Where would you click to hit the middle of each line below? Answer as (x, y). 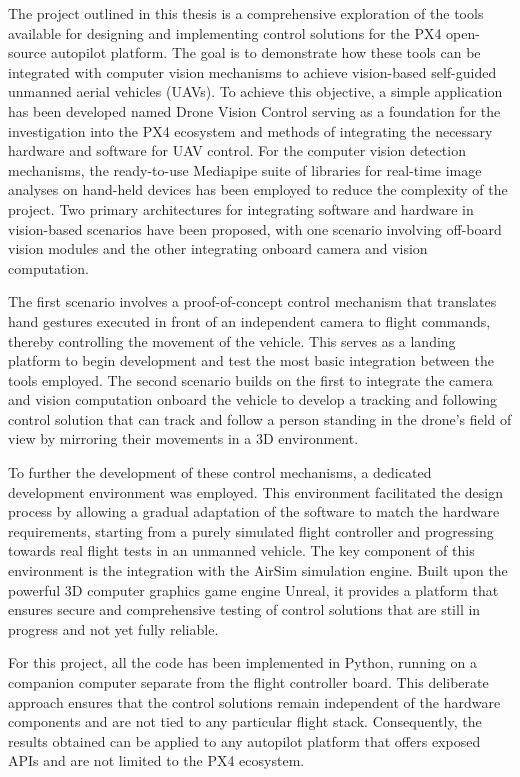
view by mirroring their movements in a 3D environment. (183, 438)
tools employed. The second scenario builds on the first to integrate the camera (250, 379)
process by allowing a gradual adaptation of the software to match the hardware (254, 511)
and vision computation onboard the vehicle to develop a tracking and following (253, 399)
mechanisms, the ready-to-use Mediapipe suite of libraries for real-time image (245, 169)
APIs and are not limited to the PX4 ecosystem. (156, 760)
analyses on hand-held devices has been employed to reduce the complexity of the (258, 189)
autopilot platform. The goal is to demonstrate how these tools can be (265, 52)
